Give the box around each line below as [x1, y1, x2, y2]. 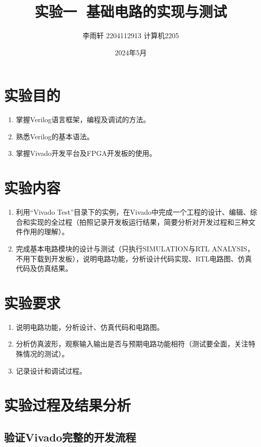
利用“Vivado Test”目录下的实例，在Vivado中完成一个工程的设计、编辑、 [16, 207, 250, 217]
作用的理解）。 [23, 226, 69, 237]
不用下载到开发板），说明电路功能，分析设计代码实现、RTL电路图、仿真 [16, 253, 252, 263]
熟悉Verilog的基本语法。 [16, 131, 94, 141]
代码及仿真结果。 [16, 263, 72, 274]
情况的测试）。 [23, 348, 69, 359]
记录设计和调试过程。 [16, 365, 86, 376]
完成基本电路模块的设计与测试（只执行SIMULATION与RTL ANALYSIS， [16, 243, 254, 253]
